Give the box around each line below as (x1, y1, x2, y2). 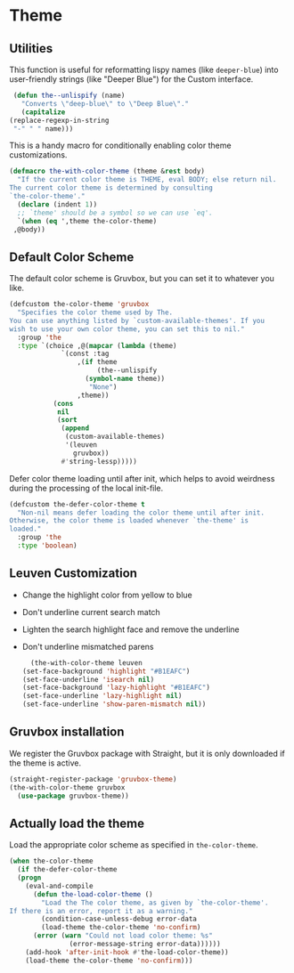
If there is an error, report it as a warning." (9, 906, 193, 915)
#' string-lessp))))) (61, 457, 138, 466)
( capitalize (20, 108, 66, 117)
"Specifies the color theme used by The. (17, 308, 174, 317)
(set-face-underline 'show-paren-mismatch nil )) (21, 700, 207, 709)
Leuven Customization (9, 566, 138, 581)
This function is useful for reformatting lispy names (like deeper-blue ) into (9, 64, 279, 75)
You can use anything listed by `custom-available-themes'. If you (9, 316, 265, 325)
